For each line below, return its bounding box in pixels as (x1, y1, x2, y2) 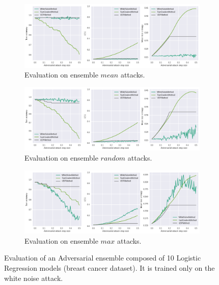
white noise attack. (4, 272, 63, 283)
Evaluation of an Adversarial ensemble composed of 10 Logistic (4, 252, 201, 263)
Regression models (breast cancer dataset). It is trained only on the (4, 263, 215, 273)
